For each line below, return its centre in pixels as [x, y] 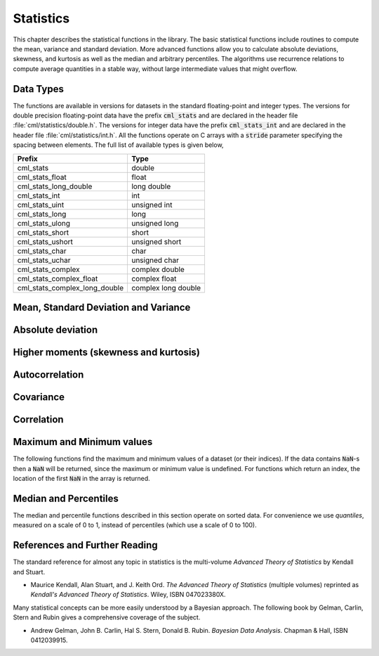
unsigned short [156, 241]
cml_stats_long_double [55, 186]
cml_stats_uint [41, 205]
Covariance [39, 397]
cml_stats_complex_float [58, 278]
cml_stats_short [43, 232]
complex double [158, 269]
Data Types [39, 89]
